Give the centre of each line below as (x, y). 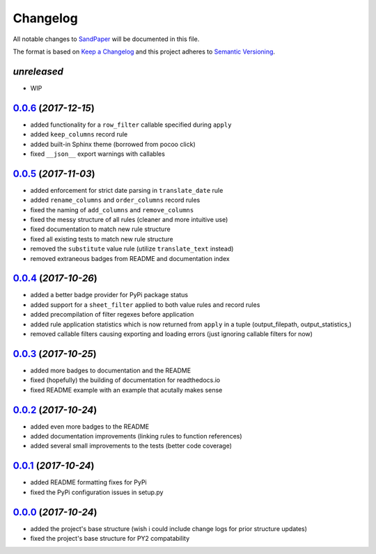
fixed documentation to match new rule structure (100, 229)
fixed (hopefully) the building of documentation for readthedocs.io (125, 380)
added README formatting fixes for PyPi (88, 482)
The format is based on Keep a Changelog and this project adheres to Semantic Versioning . (144, 52)
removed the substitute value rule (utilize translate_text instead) (132, 249)
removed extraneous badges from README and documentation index (130, 258)
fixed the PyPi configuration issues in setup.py (97, 492)
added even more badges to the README (90, 426)
